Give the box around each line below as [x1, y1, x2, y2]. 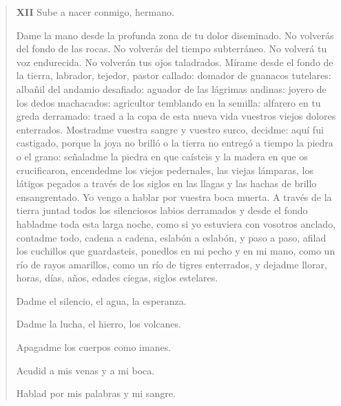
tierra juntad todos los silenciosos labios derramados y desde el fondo [16, 203, 308, 217]
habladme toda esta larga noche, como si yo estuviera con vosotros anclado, [16, 216, 336, 231]
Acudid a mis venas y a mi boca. [16, 363, 155, 377]
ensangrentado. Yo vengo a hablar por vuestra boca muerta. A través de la [16, 189, 332, 204]
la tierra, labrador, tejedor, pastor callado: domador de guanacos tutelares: [16, 68, 331, 83]
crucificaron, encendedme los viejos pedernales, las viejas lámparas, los [16, 162, 313, 177]
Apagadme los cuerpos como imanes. [16, 340, 172, 354]
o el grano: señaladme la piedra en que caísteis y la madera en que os [16, 149, 308, 163]
